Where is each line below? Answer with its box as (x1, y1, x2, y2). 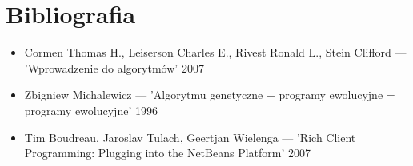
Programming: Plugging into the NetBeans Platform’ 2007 (24, 144, 311, 161)
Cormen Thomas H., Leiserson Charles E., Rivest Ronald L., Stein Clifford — (24, 44, 407, 61)
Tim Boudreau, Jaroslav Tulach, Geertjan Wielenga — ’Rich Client (24, 128, 356, 145)
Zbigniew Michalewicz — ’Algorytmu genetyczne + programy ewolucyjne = (24, 86, 395, 103)
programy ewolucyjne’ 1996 (24, 101, 158, 118)
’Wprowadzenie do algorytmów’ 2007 (24, 59, 204, 76)
